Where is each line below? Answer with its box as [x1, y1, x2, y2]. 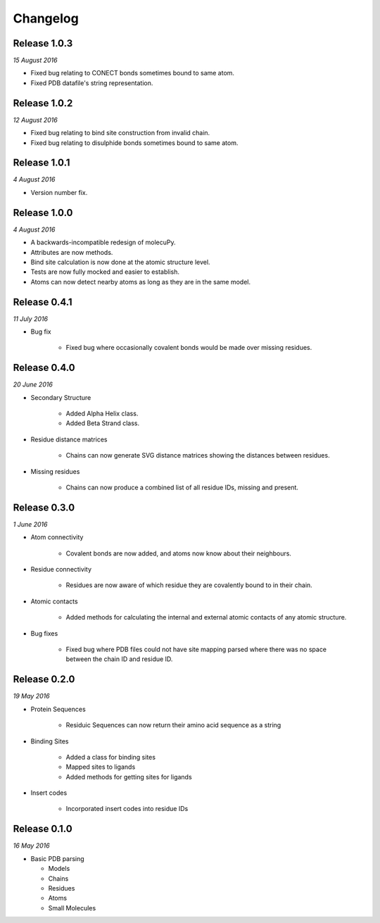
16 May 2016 [13, 841, 50, 850]
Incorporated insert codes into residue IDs [65, 805, 189, 813]
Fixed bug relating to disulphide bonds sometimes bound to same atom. [30, 138, 239, 147]
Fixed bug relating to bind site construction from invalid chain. [30, 129, 210, 137]
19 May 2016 [13, 692, 50, 701]
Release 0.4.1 [13, 296, 73, 308]
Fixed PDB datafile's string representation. [30, 78, 153, 87]
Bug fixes [30, 629, 58, 637]
